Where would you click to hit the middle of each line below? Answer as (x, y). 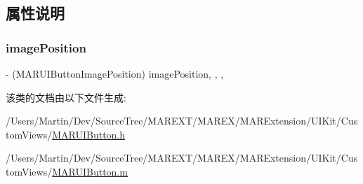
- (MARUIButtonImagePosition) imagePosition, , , (115, 73)
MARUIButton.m (90, 171)
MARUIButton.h (89, 134)
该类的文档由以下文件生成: (66, 97)
